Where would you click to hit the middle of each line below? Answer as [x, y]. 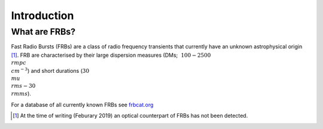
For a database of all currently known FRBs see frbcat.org [82, 105]
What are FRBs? [43, 32]
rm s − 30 [23, 86]
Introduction [42, 16]
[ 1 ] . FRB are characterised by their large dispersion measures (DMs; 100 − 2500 [111, 55]
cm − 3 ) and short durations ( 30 [50, 70]
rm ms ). [21, 94]
